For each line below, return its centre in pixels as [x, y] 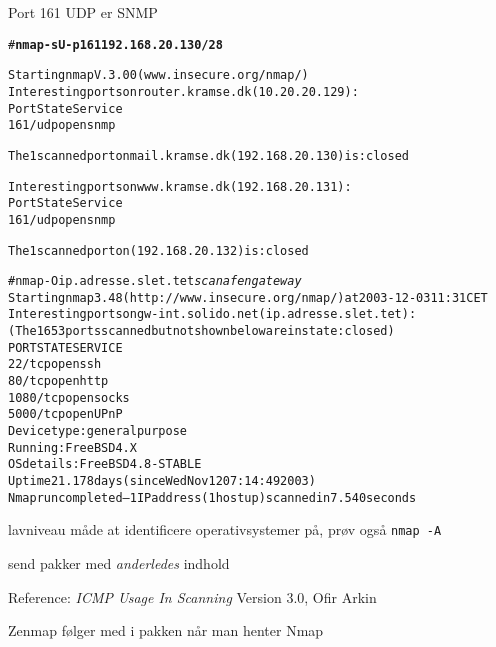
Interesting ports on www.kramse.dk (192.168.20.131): [180, 186]
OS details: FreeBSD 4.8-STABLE [105, 464]
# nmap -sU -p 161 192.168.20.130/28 [115, 44]
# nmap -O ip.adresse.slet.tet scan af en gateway [155, 281]
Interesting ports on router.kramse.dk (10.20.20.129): [183, 91]
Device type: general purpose [97, 431]
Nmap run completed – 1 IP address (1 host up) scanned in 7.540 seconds [212, 497]
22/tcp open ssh [55, 364]
